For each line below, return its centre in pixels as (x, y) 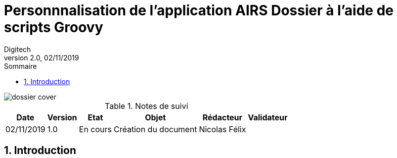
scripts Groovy (54, 27)
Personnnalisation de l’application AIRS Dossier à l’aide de (199, 10)
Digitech (18, 49)
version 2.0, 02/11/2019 (42, 57)
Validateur (268, 117)
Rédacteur (222, 117)
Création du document (155, 129)
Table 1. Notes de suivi (146, 106)
